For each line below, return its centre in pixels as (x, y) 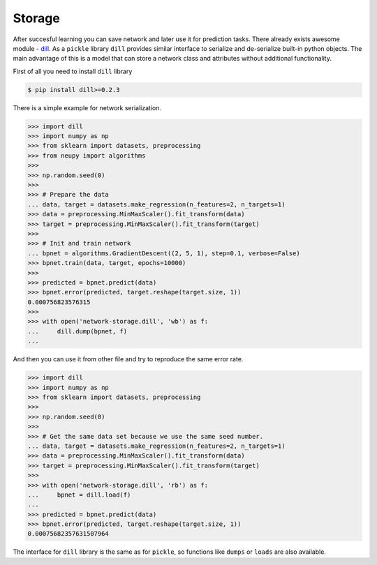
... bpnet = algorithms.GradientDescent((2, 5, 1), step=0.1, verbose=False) (164, 253)
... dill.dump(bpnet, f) (77, 331)
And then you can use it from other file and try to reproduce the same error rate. (128, 359)
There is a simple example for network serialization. (87, 107)
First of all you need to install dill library (73, 71)
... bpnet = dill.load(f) (79, 495)
